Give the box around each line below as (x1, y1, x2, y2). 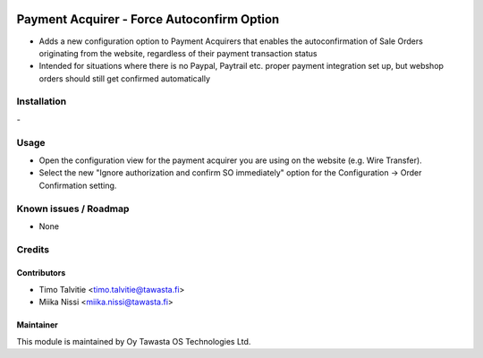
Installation (16, 95, 67, 107)
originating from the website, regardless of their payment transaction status (38, 47, 318, 58)
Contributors (16, 268, 66, 278)
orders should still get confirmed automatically (38, 72, 210, 84)
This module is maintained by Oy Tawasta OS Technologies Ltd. (16, 336, 251, 346)
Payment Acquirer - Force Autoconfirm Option (16, 12, 280, 27)
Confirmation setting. (38, 180, 117, 191)
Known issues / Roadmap (16, 202, 130, 215)
